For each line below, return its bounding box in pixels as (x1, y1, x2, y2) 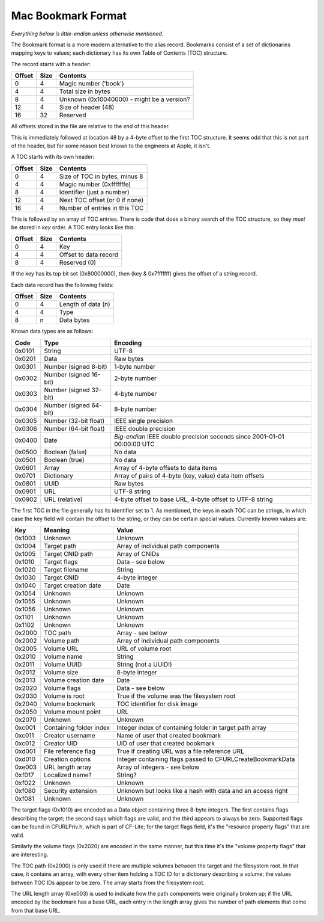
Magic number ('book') (59, 79, 124, 88)
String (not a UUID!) (116, 661, 172, 669)
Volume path (44, 636, 80, 645)
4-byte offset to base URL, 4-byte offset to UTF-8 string (114, 495, 273, 504)
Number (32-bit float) (44, 416, 105, 425)
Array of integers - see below (116, 763, 200, 771)
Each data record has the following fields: (11, 281, 114, 288)
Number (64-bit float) (44, 424, 105, 433)
